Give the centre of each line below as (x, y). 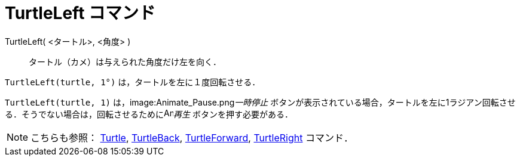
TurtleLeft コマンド (80, 13)
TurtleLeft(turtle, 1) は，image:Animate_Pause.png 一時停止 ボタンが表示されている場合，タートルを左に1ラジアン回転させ (260, 102)
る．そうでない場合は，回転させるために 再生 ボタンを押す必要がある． (149, 114)
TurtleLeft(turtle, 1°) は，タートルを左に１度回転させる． (133, 82)
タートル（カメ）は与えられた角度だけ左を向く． (125, 61)
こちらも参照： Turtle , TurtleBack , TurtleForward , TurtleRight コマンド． (192, 137)
